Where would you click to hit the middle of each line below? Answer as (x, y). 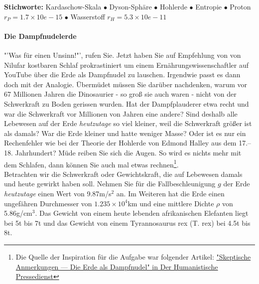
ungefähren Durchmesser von (48, 203)
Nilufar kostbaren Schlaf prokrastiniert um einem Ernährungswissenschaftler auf (127, 65)
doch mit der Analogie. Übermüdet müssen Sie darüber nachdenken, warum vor (126, 84)
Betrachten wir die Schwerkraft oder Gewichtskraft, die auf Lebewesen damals (123, 174)
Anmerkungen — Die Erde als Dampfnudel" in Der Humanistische (117, 266)
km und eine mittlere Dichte (171, 203)
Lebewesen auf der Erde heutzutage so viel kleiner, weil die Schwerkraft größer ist (128, 123)
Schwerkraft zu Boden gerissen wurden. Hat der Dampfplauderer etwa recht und (127, 103)
